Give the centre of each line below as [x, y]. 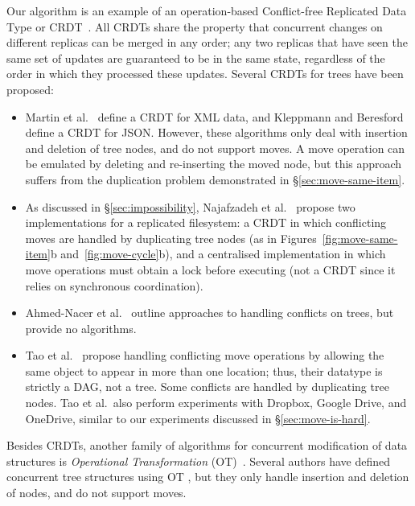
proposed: [30, 89]
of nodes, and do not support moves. [97, 493]
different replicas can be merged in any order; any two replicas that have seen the [207, 42]
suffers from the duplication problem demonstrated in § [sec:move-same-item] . [215, 179]
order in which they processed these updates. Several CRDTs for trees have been [205, 74]
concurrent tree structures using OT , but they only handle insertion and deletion [208, 477]
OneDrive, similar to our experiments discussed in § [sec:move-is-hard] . [198, 418]
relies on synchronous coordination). [114, 285]
